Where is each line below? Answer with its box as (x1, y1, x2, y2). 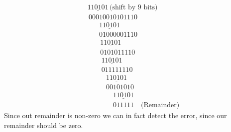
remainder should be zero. (4, 120, 83, 131)
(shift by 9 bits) (109, 4, 158, 11)
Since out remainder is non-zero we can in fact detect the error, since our (4, 110, 227, 121)
